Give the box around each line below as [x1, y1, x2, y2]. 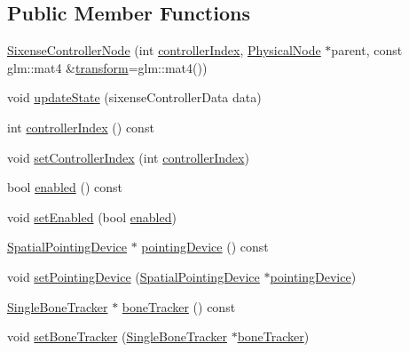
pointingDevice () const [141, 237, 269, 256]
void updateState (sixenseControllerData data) [7, 88, 262, 107]
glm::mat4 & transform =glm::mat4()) [7, 58, 208, 76]
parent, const [331, 41, 403, 60]
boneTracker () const [122, 297, 236, 316]
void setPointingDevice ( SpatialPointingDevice [7, 267, 260, 285]
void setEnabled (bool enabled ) [7, 207, 177, 226]
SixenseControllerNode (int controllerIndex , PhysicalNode [7, 41, 321, 60]
